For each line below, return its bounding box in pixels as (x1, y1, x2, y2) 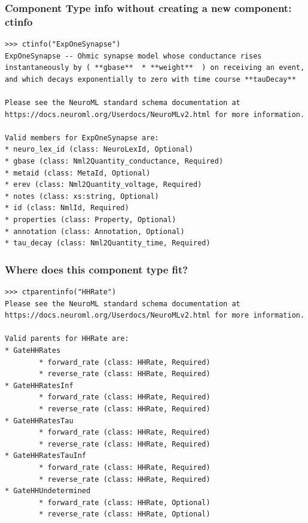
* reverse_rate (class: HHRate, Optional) (39, 510, 211, 519)
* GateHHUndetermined (5, 487, 91, 496)
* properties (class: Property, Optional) (5, 216, 176, 224)
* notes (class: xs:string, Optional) (5, 192, 159, 201)
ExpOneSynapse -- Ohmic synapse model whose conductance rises (5, 51, 262, 60)
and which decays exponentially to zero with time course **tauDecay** (5, 75, 296, 84)
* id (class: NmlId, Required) (5, 204, 129, 213)
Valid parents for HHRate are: (5, 334, 129, 343)
